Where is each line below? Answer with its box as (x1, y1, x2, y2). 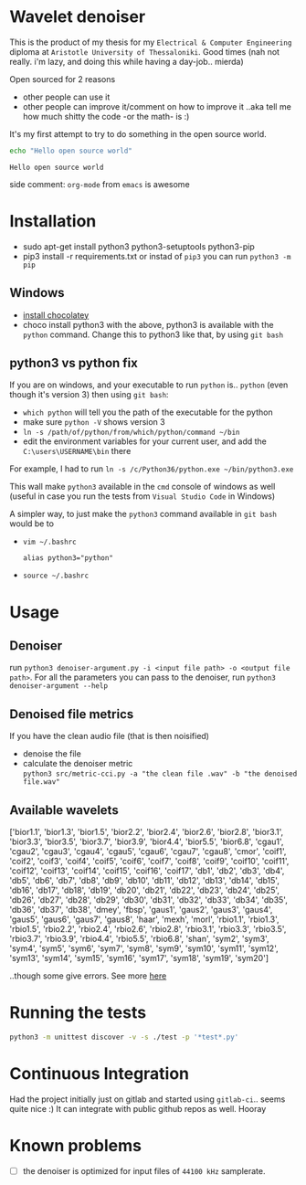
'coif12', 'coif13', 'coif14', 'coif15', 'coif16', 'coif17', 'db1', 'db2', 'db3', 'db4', (9, 865, 285, 876)
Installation (9, 211, 97, 231)
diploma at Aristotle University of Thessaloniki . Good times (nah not (9, 46, 280, 57)
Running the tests (9, 1002, 147, 1023)
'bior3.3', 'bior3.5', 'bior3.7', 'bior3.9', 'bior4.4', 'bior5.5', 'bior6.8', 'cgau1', (9, 836, 284, 847)
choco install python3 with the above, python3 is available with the (22, 319, 274, 330)
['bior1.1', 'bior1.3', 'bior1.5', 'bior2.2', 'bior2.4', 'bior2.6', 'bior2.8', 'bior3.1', (9, 827, 284, 837)
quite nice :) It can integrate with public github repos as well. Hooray (9, 1103, 267, 1114)
